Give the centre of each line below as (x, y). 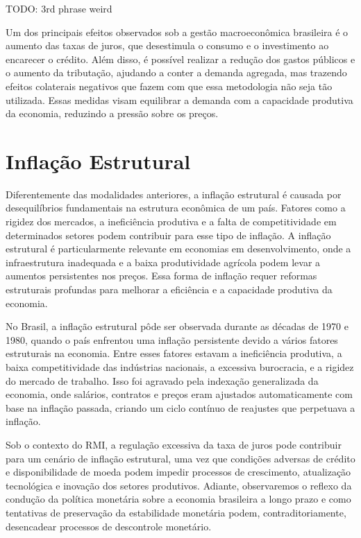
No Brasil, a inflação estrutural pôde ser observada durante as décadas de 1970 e (177, 326)
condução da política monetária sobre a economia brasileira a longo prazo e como (178, 499)
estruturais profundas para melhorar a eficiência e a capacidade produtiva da (169, 289)
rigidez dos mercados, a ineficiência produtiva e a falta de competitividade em (171, 222)
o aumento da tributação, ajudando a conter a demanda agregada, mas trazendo (176, 72)
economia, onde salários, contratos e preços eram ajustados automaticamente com (179, 394)
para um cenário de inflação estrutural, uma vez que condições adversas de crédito (180, 458)
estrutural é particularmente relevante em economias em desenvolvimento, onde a (178, 249)
